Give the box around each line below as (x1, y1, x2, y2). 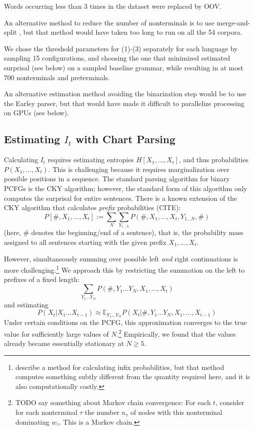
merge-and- (216, 17, 251, 27)
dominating (15, 416, 50, 427)
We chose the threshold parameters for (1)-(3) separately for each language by (4, 43, 238, 53)
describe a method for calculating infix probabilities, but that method (15, 362, 224, 372)
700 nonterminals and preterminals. (4, 72, 110, 82)
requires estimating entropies (47, 154, 134, 165)
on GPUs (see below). (4, 107, 69, 118)
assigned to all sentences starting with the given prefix (4, 237, 167, 247)
